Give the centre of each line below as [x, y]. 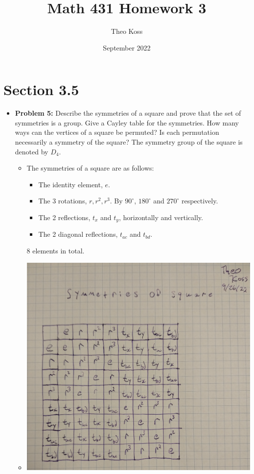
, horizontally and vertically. [161, 217]
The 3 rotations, [63, 201]
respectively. [200, 201]
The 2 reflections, [64, 217]
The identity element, [70, 184]
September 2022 [127, 47]
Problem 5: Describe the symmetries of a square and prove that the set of [128, 113]
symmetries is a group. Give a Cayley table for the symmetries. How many [127, 122]
